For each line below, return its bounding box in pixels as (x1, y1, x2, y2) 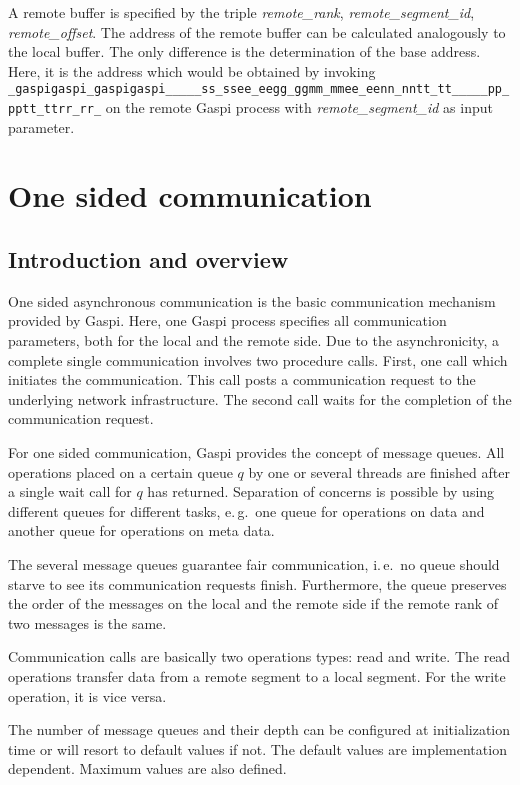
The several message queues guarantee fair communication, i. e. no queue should (8, 553, 500, 574)
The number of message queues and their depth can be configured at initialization (8, 719, 511, 740)
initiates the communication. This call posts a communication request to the (8, 369, 476, 390)
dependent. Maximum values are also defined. (8, 758, 287, 779)
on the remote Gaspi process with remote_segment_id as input (105, 97, 493, 118)
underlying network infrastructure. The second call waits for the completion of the (8, 388, 512, 409)
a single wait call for (8, 481, 132, 502)
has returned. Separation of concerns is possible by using (147, 481, 495, 502)
